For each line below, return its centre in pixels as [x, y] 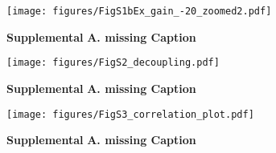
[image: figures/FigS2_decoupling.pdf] [113, 63]
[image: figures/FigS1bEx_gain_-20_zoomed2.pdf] [139, 11]
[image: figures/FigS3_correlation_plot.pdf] [130, 114]
